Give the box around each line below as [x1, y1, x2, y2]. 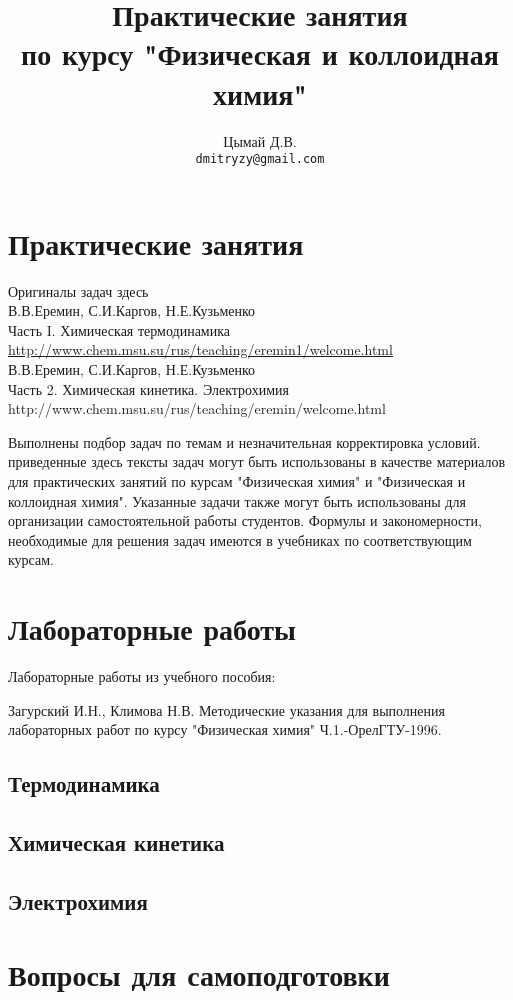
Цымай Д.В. [223, 130, 297, 151]
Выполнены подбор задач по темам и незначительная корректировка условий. [8, 431, 481, 452]
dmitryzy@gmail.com [195, 152, 325, 167]
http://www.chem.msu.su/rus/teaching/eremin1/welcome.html [8, 339, 393, 360]
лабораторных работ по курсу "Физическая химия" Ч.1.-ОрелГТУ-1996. [8, 719, 442, 740]
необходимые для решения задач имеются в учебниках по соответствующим [8, 529, 472, 550]
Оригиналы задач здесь [8, 280, 149, 301]
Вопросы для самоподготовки [8, 954, 390, 995]
